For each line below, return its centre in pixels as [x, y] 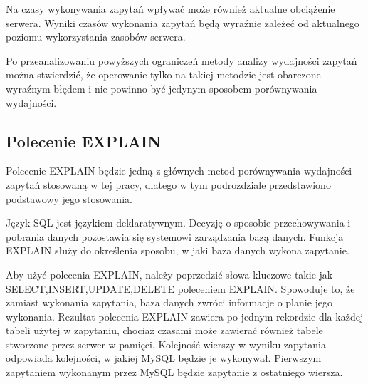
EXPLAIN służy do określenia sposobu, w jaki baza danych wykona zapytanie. [178, 250]
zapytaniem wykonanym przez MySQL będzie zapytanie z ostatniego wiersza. [174, 372]
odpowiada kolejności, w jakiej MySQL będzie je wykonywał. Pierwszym [164, 358]
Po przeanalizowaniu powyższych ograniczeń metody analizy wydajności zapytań [182, 60]
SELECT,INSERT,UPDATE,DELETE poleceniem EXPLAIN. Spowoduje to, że [180, 288]
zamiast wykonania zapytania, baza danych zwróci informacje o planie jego [169, 302]
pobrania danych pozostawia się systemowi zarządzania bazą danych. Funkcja [175, 236]
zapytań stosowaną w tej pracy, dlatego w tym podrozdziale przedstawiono [168, 184]
